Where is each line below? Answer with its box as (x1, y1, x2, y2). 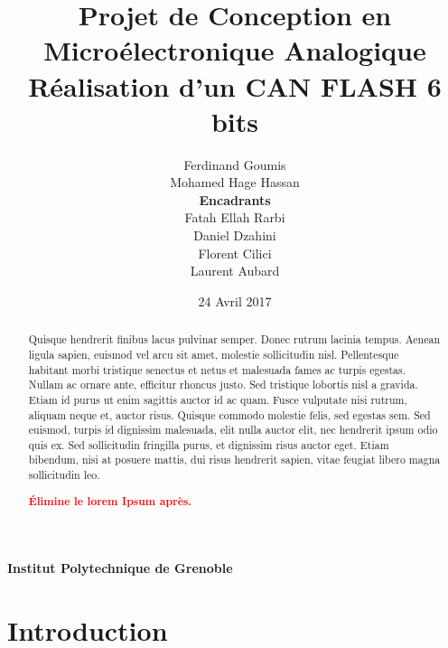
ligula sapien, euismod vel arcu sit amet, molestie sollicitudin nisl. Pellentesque (28, 346, 399, 362)
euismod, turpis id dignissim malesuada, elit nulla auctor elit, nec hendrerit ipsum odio (28, 422, 438, 437)
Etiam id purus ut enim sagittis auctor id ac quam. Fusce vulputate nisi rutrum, (28, 391, 407, 407)
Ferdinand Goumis (183, 155, 286, 174)
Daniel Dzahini (193, 226, 276, 245)
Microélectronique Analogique (43, 32, 426, 69)
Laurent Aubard (190, 261, 280, 280)
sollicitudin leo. (28, 467, 100, 483)
